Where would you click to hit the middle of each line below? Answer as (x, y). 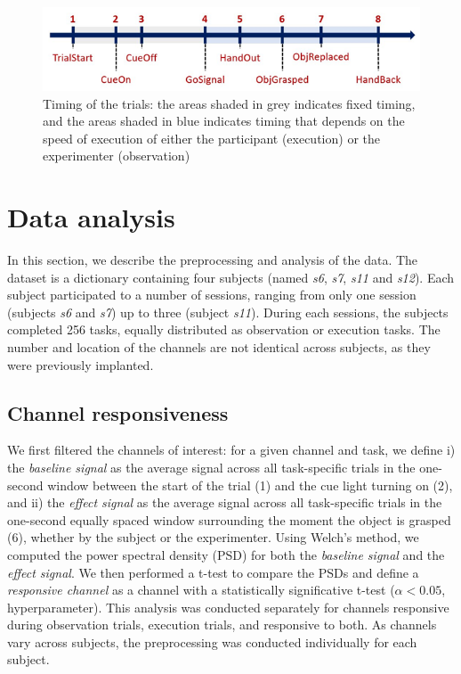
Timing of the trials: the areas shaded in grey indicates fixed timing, (229, 103)
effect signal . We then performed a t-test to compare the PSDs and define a (213, 572)
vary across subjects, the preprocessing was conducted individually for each (212, 641)
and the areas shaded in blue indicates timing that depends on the (224, 121)
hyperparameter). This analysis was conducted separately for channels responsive (228, 607)
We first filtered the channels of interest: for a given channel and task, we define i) (231, 450)
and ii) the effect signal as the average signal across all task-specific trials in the (225, 502)
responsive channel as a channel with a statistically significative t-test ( (201, 590)
